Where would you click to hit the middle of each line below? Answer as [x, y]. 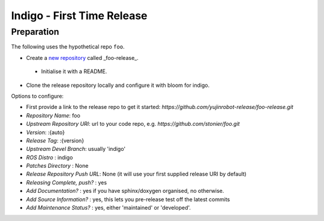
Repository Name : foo [53, 115]
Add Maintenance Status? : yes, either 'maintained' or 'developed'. [109, 208]
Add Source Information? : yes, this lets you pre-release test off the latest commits [128, 199]
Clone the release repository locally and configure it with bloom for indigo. [118, 85]
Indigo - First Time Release [79, 16]
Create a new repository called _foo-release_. [82, 57]
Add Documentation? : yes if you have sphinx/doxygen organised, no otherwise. [125, 191]
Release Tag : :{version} [55, 140]
